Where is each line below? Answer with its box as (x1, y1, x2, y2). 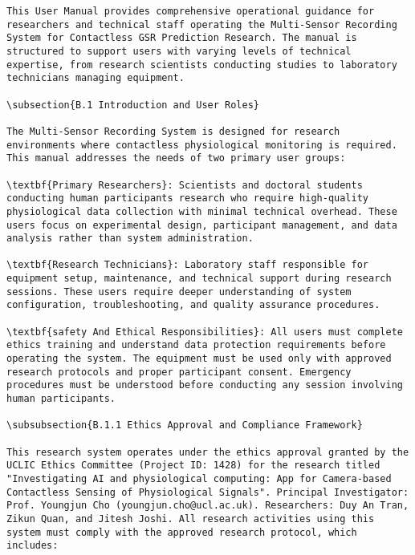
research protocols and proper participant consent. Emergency (6, 366, 352, 378)
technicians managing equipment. (6, 72, 185, 84)
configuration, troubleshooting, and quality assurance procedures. (6, 299, 380, 311)
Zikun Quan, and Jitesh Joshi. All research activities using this (6, 512, 375, 525)
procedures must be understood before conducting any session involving (6, 379, 403, 391)
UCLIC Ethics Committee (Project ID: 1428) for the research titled (6, 460, 380, 472)
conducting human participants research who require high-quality (6, 192, 369, 205)
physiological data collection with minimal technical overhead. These (6, 205, 397, 217)
